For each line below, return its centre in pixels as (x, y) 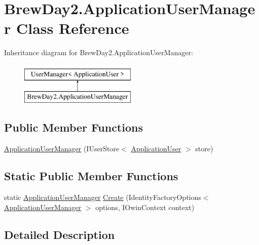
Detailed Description (60, 234)
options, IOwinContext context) (145, 207)
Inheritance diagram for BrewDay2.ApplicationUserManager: (99, 52)
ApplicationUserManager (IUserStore (62, 149)
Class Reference (72, 28)
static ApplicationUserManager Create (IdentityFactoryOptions (103, 197)
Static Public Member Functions (91, 176)
